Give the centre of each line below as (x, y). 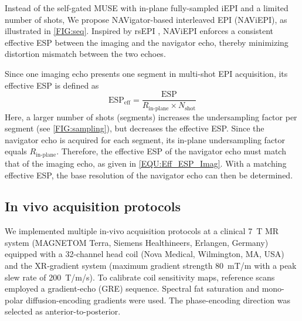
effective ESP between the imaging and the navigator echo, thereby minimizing (147, 42)
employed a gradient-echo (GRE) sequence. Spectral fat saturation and (132, 288)
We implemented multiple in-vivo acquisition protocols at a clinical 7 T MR (142, 231)
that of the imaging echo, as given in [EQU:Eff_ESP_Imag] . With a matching (146, 163)
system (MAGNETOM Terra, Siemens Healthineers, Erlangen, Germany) (137, 242)
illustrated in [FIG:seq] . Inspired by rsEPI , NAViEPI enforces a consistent (139, 31)
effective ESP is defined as (52, 85)
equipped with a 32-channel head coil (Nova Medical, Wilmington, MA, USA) (145, 254)
